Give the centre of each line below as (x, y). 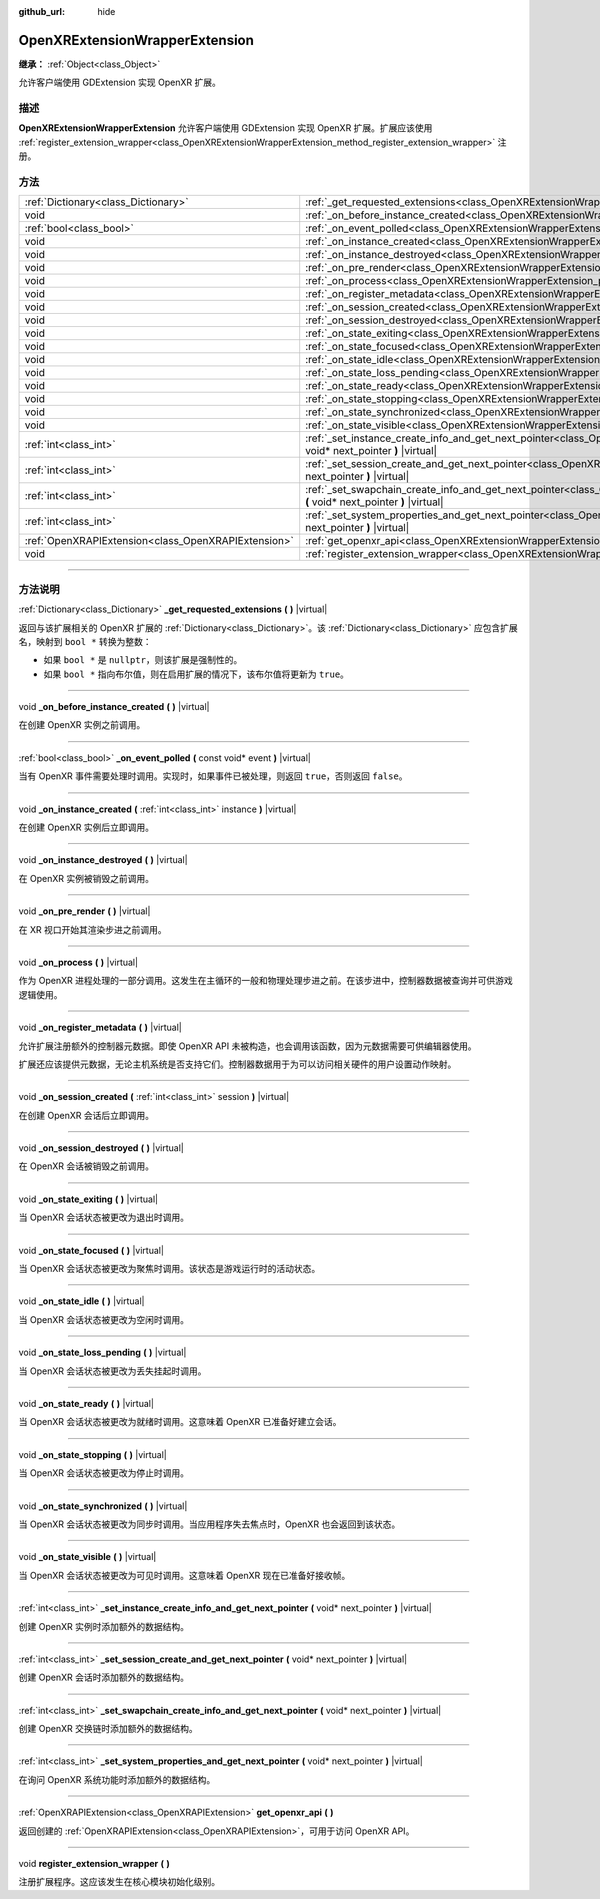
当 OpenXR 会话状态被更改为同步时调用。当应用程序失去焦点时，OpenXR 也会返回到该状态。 (209, 1524)
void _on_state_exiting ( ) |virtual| (88, 1199)
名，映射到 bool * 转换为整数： (85, 641)
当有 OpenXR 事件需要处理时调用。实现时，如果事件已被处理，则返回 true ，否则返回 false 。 (213, 776)
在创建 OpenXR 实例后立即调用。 (86, 827)
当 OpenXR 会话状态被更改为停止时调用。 (104, 1473)
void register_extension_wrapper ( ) (94, 1864)
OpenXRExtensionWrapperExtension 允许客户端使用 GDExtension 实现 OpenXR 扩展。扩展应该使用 (225, 128)
